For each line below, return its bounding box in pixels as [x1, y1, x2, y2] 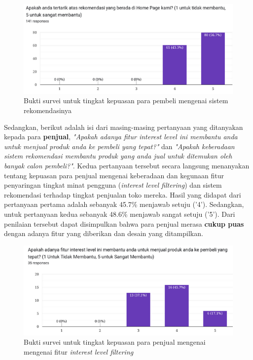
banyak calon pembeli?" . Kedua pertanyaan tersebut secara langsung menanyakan [4, 160, 250, 170]
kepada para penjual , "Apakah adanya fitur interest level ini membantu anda [4, 131, 238, 142]
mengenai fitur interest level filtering [24, 346, 134, 357]
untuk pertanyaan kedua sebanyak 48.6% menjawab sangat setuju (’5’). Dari [4, 208, 235, 219]
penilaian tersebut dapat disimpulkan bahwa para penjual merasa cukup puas [4, 218, 244, 229]
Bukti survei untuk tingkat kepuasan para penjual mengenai [24, 337, 206, 347]
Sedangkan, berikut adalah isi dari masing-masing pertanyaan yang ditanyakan [4, 121, 243, 132]
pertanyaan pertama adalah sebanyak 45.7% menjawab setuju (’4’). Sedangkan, [4, 199, 244, 209]
